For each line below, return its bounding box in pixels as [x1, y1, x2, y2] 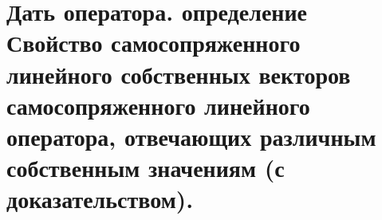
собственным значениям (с [6, 151, 285, 184]
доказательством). [6, 183, 194, 215]
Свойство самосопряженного [6, 26, 301, 59]
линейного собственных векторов [6, 57, 351, 90]
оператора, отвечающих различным [6, 120, 376, 152]
